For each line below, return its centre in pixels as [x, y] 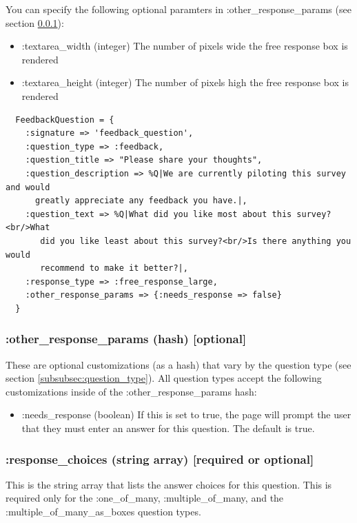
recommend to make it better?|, [114, 268]
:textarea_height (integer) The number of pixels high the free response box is [185, 82]
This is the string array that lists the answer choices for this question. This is [169, 484]
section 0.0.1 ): [35, 22]
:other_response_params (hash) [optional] [126, 339]
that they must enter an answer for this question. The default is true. [168, 428]
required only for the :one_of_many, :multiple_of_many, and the [145, 498]
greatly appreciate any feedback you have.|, [141, 201]
